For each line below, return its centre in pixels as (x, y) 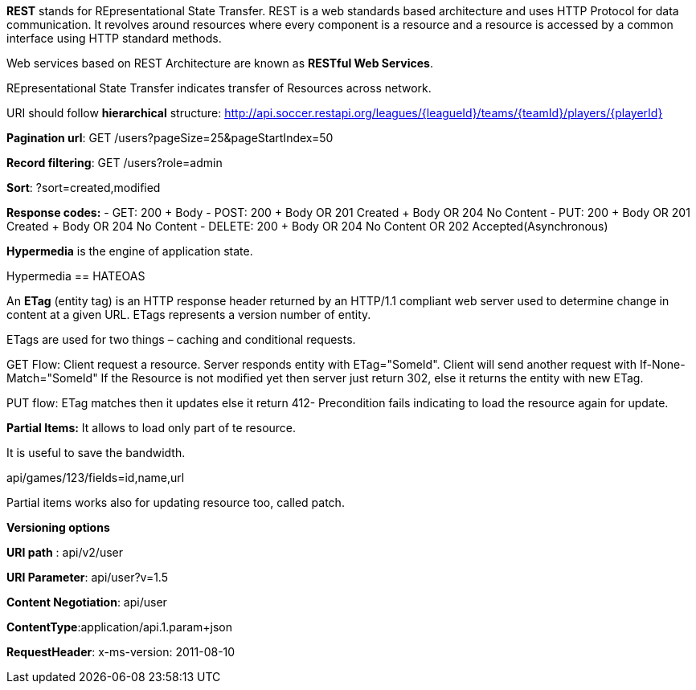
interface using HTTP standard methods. (114, 38)
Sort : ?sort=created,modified (84, 188)
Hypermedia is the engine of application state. (130, 251)
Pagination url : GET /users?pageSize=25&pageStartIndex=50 (170, 138)
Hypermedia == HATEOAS (76, 276)
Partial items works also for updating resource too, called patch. (176, 502)
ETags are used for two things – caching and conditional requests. (181, 339)
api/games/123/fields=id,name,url (96, 478)
